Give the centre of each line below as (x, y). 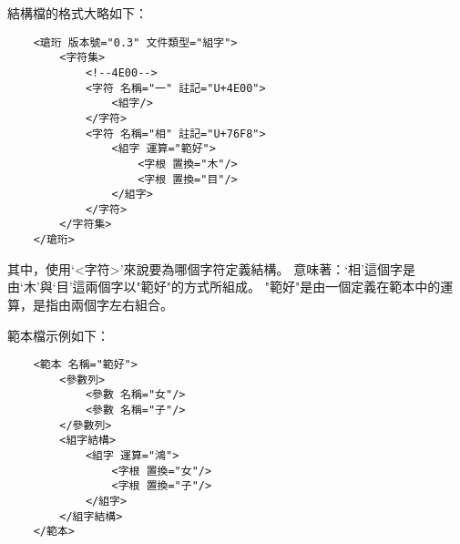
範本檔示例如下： (58, 335)
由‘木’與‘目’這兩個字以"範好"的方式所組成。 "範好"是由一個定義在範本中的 (224, 287)
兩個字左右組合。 (122, 304)
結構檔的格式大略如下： (77, 13)
